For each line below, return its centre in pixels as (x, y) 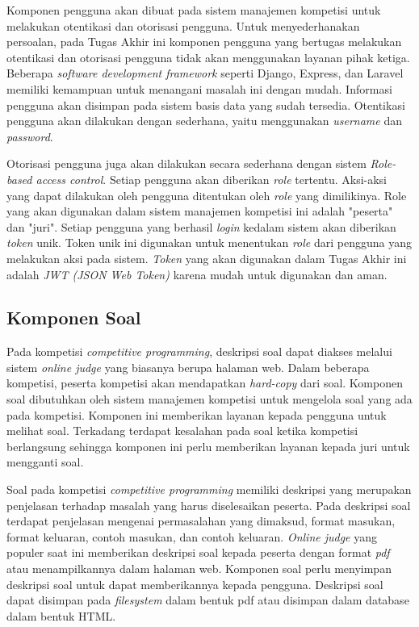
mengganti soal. (45, 462)
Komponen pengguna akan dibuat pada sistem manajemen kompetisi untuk (194, 10)
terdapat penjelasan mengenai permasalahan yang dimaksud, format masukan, (201, 521)
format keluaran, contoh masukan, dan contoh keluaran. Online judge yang (192, 536)
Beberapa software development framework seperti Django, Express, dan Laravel (205, 73)
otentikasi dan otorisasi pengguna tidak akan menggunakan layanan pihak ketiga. (208, 57)
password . (30, 136)
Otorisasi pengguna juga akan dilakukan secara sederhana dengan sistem (186, 163)
